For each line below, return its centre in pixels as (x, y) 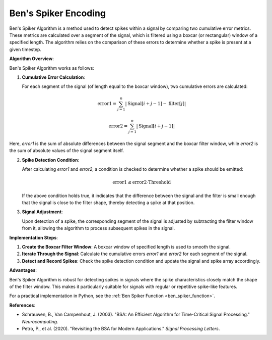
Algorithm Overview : (31, 59)
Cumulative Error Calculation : (53, 77)
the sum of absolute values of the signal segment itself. (67, 151)
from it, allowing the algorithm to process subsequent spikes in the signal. (98, 228)
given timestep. (25, 49)
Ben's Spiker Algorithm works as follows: (52, 68)
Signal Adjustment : (42, 212)
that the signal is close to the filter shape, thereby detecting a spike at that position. (108, 203)
